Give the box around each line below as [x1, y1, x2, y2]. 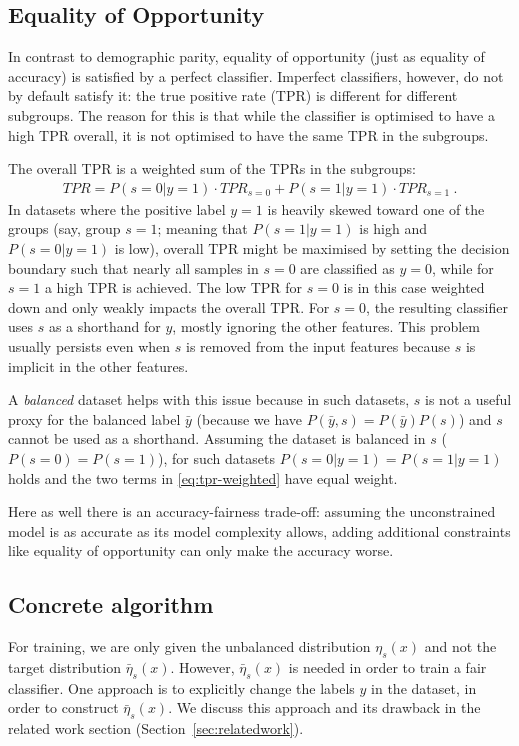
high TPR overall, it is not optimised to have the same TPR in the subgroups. [8, 124, 489, 145]
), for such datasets [158, 447, 275, 468]
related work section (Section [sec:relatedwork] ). [8, 718, 304, 739]
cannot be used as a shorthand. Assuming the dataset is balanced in [8, 428, 426, 449]
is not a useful [425, 389, 512, 410]
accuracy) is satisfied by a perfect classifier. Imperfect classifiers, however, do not [8, 65, 504, 86]
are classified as [300, 257, 395, 278]
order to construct [8, 697, 119, 718]
